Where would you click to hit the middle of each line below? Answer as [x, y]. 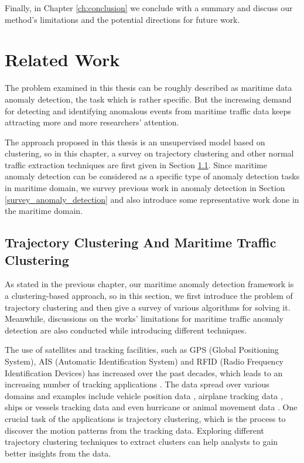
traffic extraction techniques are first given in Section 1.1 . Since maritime [136, 164]
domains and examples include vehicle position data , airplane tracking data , [144, 395]
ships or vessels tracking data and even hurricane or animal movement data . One [151, 407]
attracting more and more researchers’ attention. [92, 122]
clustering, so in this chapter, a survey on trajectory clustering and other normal [149, 153]
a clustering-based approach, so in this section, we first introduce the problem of [149, 296]
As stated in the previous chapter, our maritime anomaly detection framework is [149, 284]
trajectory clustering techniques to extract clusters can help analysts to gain [141, 442]
